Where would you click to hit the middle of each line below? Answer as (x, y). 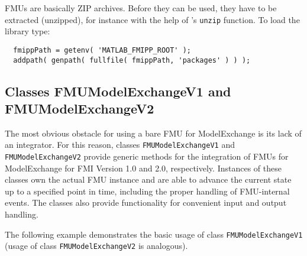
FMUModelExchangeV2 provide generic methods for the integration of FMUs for (147, 156)
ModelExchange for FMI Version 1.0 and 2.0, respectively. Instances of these (143, 168)
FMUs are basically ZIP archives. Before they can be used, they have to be (141, 8)
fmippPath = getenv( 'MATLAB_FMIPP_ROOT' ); (102, 50)
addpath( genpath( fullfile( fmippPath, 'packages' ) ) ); (132, 60)
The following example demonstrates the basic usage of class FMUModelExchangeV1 (154, 234)
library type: (28, 31)
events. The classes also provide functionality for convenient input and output (146, 202)
